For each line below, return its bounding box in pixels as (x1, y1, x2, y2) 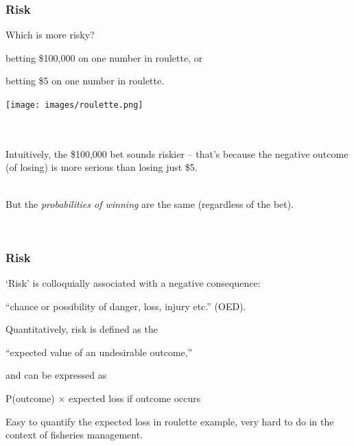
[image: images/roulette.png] (5, 100, 143, 110)
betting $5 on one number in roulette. (5, 73, 165, 88)
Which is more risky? (5, 27, 95, 42)
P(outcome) (5, 391, 55, 405)
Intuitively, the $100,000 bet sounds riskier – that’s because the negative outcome (5, 146, 349, 161)
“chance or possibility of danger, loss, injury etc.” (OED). (5, 298, 246, 313)
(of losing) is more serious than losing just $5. (5, 160, 198, 174)
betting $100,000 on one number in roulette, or (5, 50, 203, 64)
